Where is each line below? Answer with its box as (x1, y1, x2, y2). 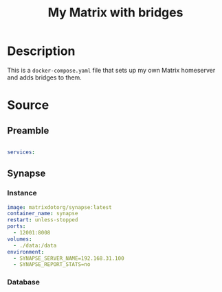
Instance (7, 188, 38, 198)
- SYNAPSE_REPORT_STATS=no (13, 261, 91, 268)
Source (7, 97, 49, 113)
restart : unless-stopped (7, 217, 78, 223)
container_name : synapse (7, 210, 78, 217)
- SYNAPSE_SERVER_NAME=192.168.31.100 (13, 255, 125, 262)
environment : (7, 248, 45, 255)
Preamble (7, 125, 49, 136)
